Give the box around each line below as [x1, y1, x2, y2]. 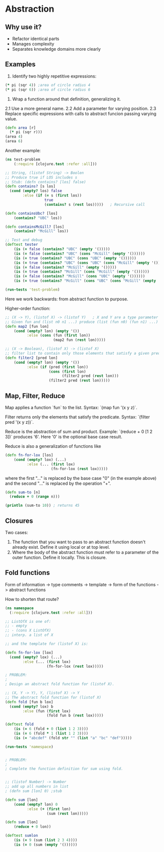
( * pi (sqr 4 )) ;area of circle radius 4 [5, 82, 91, 87]
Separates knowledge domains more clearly [12, 46, 101, 52]
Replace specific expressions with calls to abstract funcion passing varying [5, 111, 157, 117]
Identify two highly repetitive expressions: [12, 73, 97, 79]
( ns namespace [5, 606, 34, 611]
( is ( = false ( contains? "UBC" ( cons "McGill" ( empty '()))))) [14, 251, 145, 256]
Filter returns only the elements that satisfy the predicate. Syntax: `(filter [5, 414, 150, 420]
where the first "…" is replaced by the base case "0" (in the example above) [5, 475, 157, 481]
